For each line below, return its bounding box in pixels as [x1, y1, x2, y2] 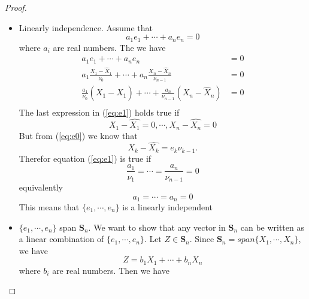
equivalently [19, 180, 63, 193]
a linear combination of [19, 232, 104, 245]
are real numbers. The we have [53, 41, 166, 53]
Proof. [5, 1, 27, 13]
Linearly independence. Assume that [19, 21, 153, 34]
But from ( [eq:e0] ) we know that [19, 129, 138, 141]
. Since [189, 232, 214, 245]
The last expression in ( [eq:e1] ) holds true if [19, 106, 180, 119]
